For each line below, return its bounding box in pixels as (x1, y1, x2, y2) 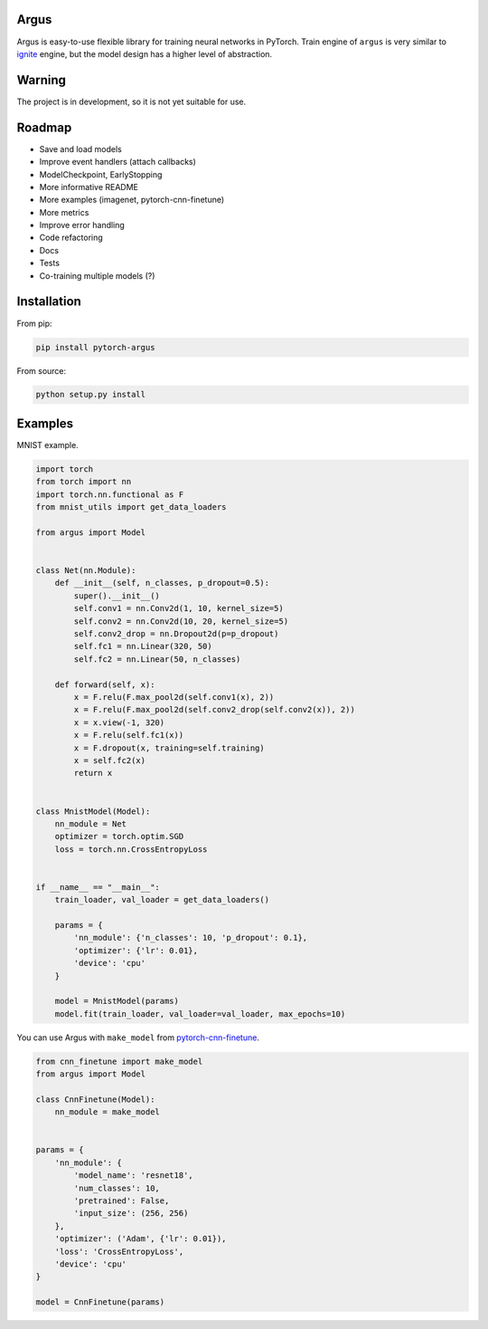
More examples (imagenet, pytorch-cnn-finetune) (39, 195, 225, 206)
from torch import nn (35, 476, 132, 487)
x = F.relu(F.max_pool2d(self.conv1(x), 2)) (73, 693, 275, 702)
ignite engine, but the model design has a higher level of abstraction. (16, 48, 273, 59)
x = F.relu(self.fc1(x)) (73, 730, 184, 741)
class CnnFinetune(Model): (35, 1094, 155, 1104)
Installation (16, 294, 81, 310)
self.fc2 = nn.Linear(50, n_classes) (73, 654, 241, 664)
